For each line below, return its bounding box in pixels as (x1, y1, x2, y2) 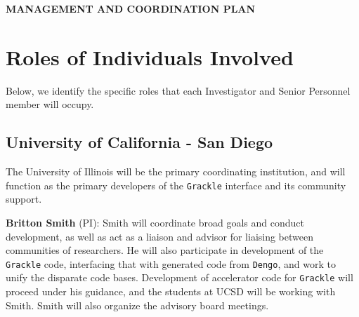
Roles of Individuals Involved (6, 42, 294, 71)
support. (6, 191, 42, 206)
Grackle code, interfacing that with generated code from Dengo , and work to (6, 256, 336, 271)
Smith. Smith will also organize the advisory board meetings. (6, 297, 269, 312)
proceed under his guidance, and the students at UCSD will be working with (6, 284, 336, 299)
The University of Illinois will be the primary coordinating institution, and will (6, 164, 346, 179)
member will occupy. (6, 97, 94, 112)
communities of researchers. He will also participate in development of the (6, 243, 324, 257)
